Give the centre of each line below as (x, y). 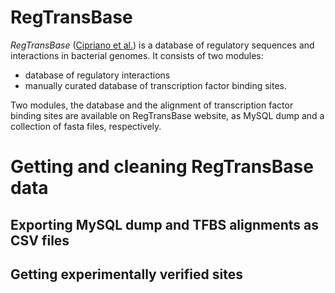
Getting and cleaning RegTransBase (162, 167)
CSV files (40, 240)
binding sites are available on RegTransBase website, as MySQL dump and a (167, 115)
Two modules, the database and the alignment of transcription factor (152, 105)
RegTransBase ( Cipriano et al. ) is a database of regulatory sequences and (162, 45)
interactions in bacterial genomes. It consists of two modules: (137, 55)
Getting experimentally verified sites (126, 274)
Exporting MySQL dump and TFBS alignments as (165, 224)
